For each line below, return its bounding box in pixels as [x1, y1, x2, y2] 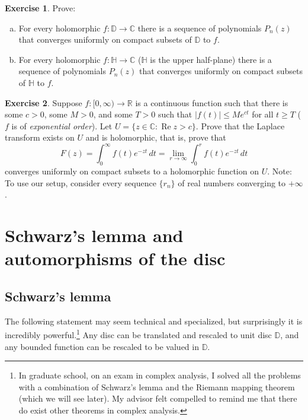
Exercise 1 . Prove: [5, 2, 76, 14]
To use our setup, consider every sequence [5, 176, 156, 189]
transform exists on [5, 131, 75, 144]
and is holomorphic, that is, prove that [85, 131, 226, 144]
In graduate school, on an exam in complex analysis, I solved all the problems [18, 369, 301, 381]
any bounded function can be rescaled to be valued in [5, 340, 199, 352]
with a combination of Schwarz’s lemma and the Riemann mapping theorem [18, 380, 295, 393]
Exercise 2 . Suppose [5, 96, 82, 109]
